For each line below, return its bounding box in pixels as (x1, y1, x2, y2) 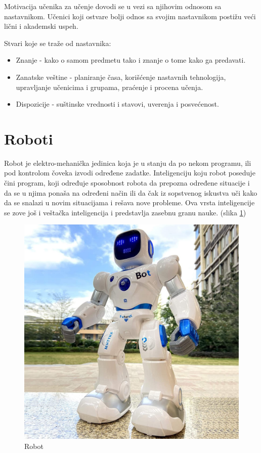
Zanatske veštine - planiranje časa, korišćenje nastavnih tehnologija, (16, 71, 226, 82)
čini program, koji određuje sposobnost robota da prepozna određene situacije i (4, 177, 250, 188)
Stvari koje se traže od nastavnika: (4, 37, 111, 48)
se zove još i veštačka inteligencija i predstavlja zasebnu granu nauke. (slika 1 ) (4, 207, 246, 217)
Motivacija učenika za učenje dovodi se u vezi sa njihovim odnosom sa (4, 1, 222, 11)
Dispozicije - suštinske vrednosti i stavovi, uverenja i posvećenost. (16, 99, 219, 109)
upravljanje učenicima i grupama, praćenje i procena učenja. (16, 81, 203, 92)
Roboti (4, 128, 53, 149)
